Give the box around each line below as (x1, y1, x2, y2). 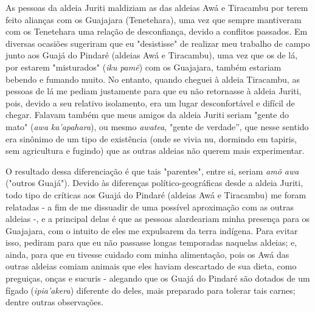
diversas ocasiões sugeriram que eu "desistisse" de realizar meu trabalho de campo (5, 36, 310, 49)
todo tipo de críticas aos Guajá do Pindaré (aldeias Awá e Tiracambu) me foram (5, 188, 306, 201)
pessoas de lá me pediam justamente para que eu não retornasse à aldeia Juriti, (5, 85, 302, 97)
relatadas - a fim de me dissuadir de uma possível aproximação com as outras (5, 200, 294, 213)
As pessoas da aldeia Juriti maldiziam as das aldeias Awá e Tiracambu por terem (5, 1, 308, 13)
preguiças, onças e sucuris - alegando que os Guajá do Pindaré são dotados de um (5, 272, 310, 285)
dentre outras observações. (5, 296, 103, 308)
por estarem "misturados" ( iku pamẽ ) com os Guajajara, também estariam (5, 60, 282, 73)
